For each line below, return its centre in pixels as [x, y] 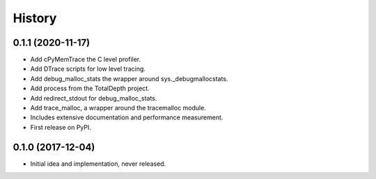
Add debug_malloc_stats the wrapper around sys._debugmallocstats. [129, 78]
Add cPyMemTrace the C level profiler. [86, 60]
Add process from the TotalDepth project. [90, 88]
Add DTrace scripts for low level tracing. [88, 69]
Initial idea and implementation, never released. [98, 164]
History [35, 18]
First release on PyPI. [61, 127]
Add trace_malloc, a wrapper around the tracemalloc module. [118, 108]
